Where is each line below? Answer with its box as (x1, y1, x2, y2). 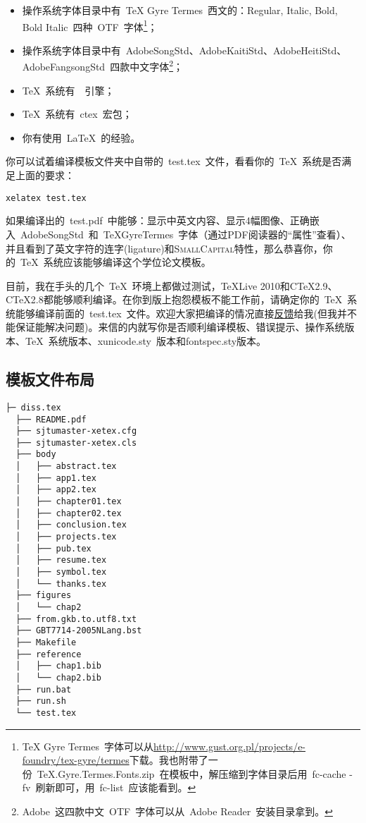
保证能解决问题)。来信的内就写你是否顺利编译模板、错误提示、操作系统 (15, 319, 345, 334)
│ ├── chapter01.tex (15, 496, 122, 507)
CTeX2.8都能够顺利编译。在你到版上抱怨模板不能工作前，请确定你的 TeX (6, 292, 343, 307)
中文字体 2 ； (130, 57, 184, 74)
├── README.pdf (15, 414, 87, 425)
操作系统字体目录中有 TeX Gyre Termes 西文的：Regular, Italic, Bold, (22, 3, 338, 17)
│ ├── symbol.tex (15, 567, 107, 578)
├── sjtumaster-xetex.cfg (15, 426, 137, 437)
